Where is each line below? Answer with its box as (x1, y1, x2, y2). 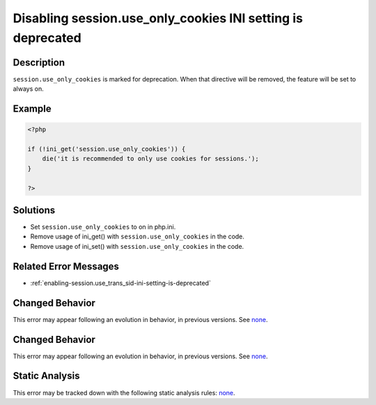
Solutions (13, 204, 56, 216)
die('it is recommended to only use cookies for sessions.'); (42, 155, 259, 163)
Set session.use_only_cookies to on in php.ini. (30, 223, 176, 231)
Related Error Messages (13, 260, 120, 272)
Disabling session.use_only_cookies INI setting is (13, 10, 303, 26)
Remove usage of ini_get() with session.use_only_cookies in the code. (30, 232, 245, 240)
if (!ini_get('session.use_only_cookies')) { (27, 145, 186, 153)
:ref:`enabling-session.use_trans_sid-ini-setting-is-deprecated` (30, 279, 212, 287)
